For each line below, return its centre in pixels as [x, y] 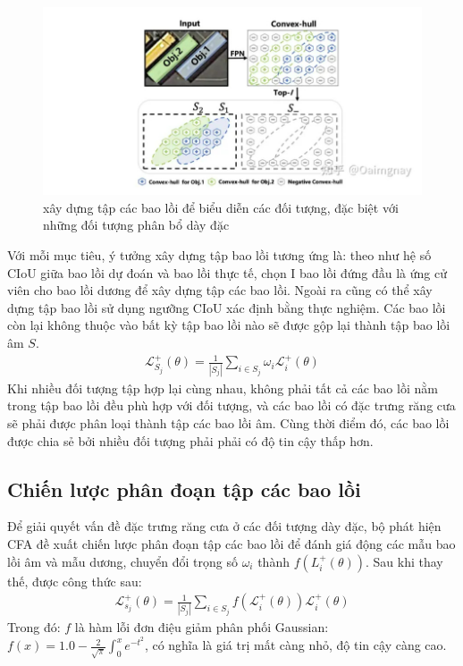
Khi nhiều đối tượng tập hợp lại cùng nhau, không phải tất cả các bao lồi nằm [223, 388]
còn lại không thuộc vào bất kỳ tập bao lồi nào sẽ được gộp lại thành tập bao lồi [229, 325]
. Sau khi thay [404, 561]
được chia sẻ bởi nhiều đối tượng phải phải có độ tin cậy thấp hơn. [190, 440]
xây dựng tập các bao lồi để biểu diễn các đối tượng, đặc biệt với [221, 207]
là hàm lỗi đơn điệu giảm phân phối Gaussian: [202, 627]
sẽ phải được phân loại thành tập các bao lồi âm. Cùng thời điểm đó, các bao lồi [228, 422]
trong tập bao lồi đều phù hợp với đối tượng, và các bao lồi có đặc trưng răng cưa [231, 405]
